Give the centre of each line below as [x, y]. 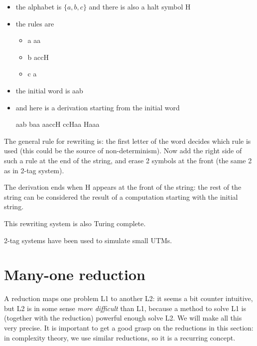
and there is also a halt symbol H [140, 6]
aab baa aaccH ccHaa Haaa [58, 124]
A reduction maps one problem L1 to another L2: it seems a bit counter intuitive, [128, 298]
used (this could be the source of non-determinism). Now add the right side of [123, 151]
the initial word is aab [49, 90]
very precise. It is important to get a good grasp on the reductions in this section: [129, 328]
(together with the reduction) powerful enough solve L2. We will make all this [123, 318]
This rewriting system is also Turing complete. [75, 223]
